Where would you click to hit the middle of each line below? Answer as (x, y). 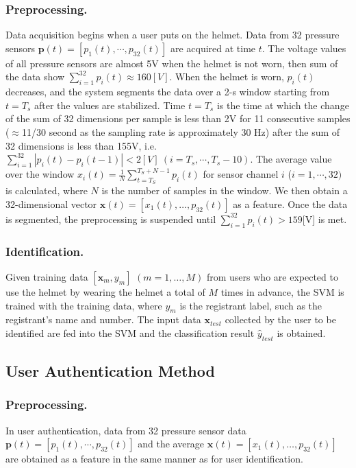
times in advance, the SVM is (282, 291)
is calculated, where (47, 190)
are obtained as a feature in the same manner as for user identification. (154, 459)
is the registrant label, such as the (251, 305)
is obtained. (301, 332)
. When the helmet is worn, (227, 77)
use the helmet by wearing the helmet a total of (105, 291)
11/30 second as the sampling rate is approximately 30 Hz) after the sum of (181, 131)
